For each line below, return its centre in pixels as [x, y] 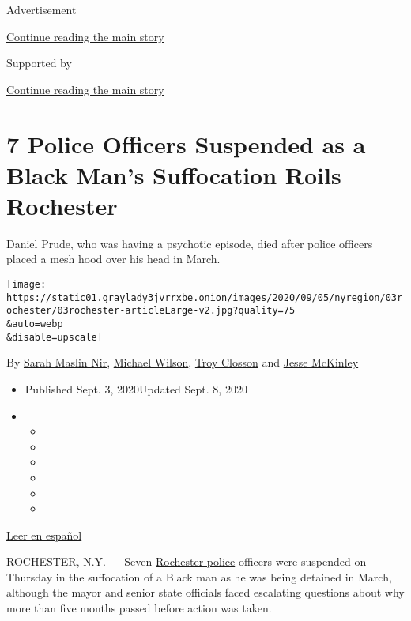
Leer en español [44, 534]
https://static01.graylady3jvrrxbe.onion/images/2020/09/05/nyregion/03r [205, 297]
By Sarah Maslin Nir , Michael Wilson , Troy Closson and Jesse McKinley [183, 362]
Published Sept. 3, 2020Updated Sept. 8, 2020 [136, 388]
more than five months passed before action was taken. [139, 608]
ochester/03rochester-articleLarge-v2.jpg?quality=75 [151, 311]
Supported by [39, 63]
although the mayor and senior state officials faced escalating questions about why [205, 592]
